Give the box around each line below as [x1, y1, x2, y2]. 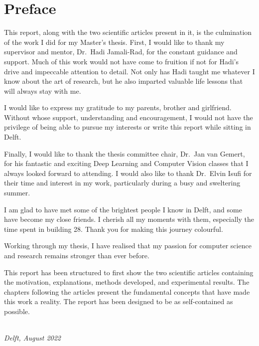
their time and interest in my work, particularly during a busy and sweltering [4, 177, 241, 188]
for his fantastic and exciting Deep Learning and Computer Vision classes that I [4, 158, 249, 169]
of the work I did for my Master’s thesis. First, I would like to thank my [4, 36, 225, 47]
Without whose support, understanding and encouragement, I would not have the [4, 112, 253, 122]
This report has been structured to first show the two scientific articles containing [4, 267, 254, 277]
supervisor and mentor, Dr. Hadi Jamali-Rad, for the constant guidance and [4, 46, 238, 57]
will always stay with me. [4, 85, 81, 96]
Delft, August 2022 [4, 333, 61, 343]
